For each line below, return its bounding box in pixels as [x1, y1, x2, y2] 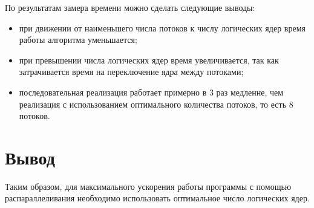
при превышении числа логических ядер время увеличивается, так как [19, 53, 279, 66]
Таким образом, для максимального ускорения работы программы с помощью [5, 180, 292, 192]
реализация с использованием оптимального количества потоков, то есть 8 [19, 97, 293, 110]
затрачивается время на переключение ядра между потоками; [19, 65, 244, 78]
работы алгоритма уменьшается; [19, 33, 137, 46]
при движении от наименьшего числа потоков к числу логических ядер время [19, 21, 306, 34]
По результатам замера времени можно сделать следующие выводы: [5, 1, 255, 13]
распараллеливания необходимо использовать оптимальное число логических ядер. [5, 192, 310, 204]
